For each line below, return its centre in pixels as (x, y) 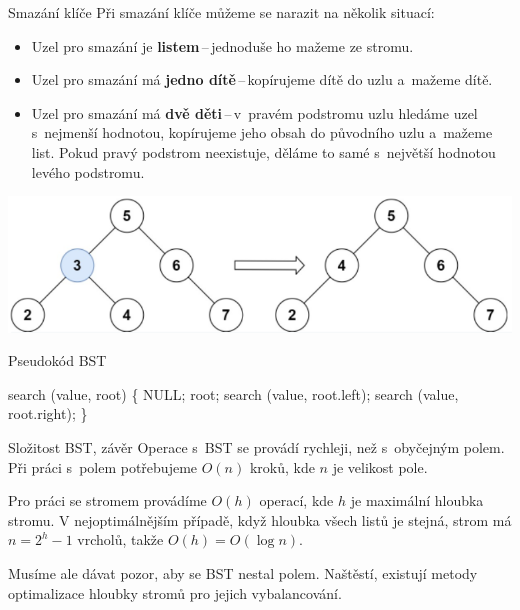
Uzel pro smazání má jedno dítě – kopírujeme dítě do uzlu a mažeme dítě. (262, 79)
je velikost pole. (380, 466)
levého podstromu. (88, 171)
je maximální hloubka (417, 500)
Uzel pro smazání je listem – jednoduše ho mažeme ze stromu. (222, 45)
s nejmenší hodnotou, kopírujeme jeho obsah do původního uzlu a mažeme (262, 132)
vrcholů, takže (120, 539)
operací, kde (296, 500)
